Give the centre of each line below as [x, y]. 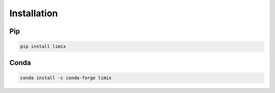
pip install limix [43, 46]
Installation [34, 13]
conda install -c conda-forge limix [66, 78]
